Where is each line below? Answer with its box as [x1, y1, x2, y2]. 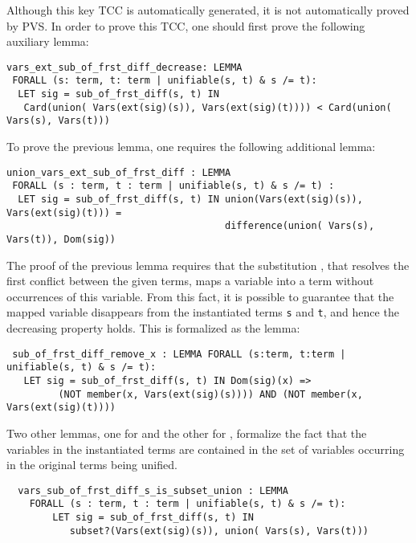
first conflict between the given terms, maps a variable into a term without [6, 272, 374, 289]
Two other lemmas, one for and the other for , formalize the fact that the [6, 424, 367, 441]
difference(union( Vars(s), [225, 220, 375, 232]
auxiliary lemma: [6, 33, 89, 50]
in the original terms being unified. [6, 456, 177, 473]
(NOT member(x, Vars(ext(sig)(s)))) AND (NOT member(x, [58, 388, 363, 400]
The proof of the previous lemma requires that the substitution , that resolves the [6, 256, 410, 273]
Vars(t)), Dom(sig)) [6, 233, 116, 245]
